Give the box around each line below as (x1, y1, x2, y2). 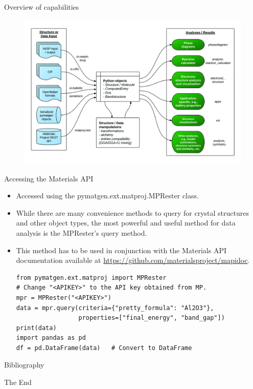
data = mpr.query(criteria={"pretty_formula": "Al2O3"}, (16, 304, 214, 312)
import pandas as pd (16, 334, 86, 342)
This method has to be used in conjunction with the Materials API (16, 244, 227, 255)
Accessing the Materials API (4, 173, 94, 183)
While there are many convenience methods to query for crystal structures (16, 207, 249, 218)
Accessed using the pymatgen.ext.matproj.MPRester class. (16, 190, 199, 201)
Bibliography (4, 359, 44, 370)
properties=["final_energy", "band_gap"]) (78, 314, 225, 322)
